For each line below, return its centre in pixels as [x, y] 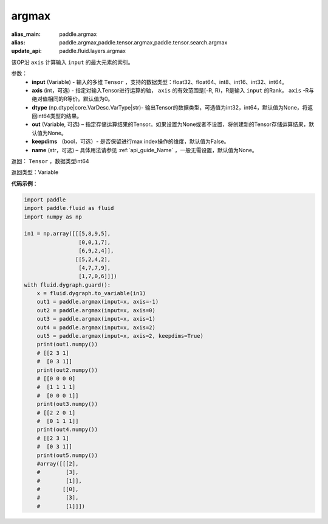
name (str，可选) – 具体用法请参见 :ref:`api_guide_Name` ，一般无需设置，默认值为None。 [145, 150]
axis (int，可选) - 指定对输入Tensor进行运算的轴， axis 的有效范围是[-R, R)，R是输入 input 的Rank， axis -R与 [173, 90]
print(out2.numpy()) [67, 370]
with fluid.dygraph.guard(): [67, 285]
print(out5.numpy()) [67, 455]
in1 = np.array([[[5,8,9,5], [67, 234]
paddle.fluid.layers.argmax [92, 51]
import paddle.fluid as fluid [69, 208]
